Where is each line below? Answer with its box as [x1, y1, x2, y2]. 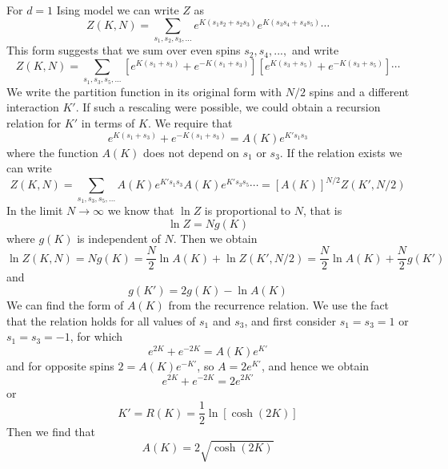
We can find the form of [6, 296, 124, 313]
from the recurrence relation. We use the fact [168, 296, 390, 313]
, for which [70, 328, 123, 345]
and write [291, 42, 339, 59]
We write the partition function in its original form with [6, 83, 282, 99]
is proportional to [204, 202, 290, 219]
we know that [107, 202, 174, 219]
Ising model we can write [56, 2, 179, 18]
